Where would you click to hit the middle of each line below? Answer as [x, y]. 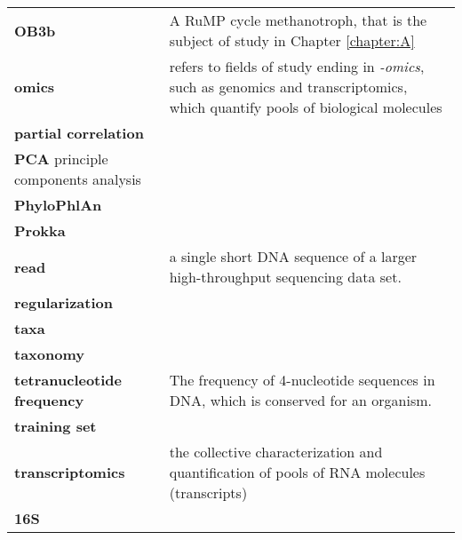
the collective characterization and [276, 452]
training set [56, 426]
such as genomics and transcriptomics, [288, 87]
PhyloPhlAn [58, 205]
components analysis [78, 179]
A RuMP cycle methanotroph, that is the [298, 20]
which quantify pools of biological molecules [306, 107]
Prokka [40, 230]
